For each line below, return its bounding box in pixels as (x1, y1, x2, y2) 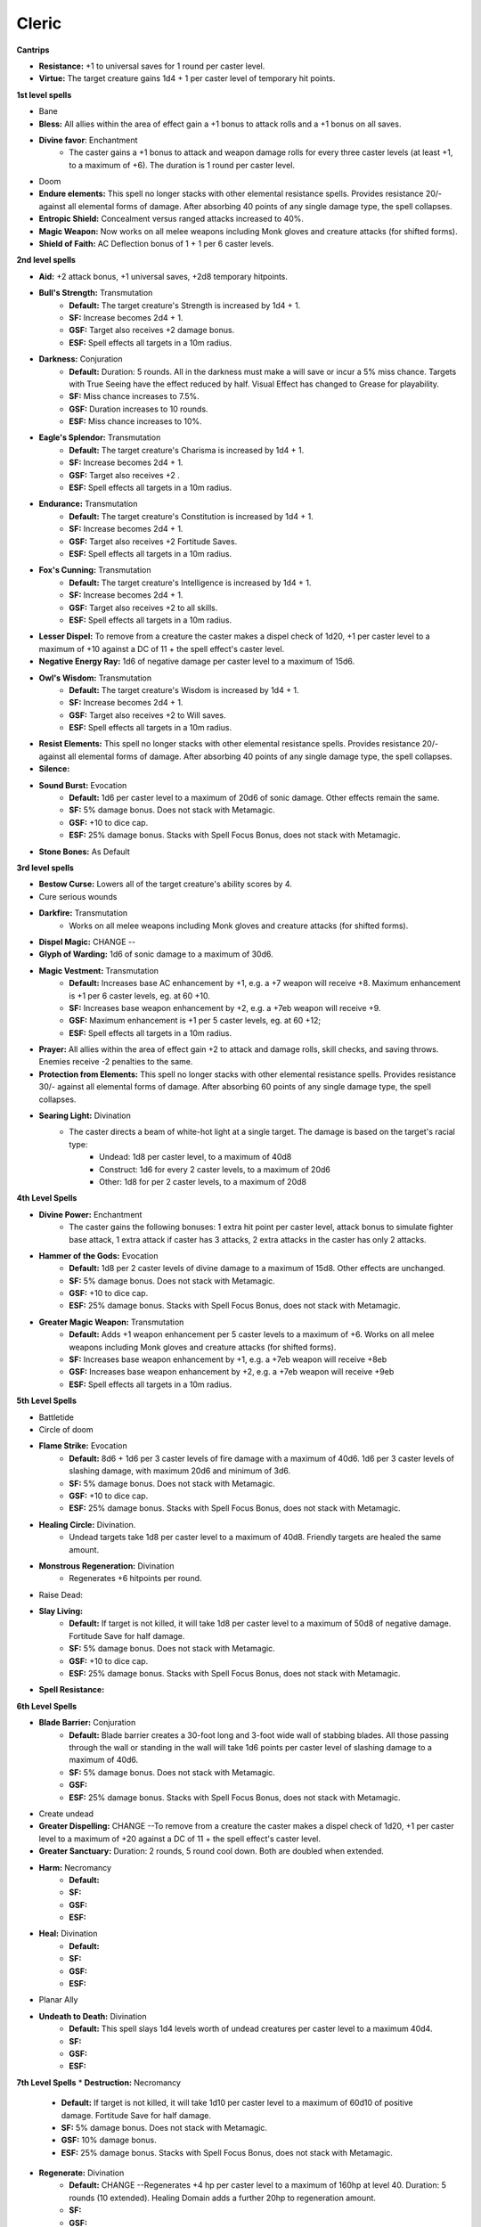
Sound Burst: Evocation (38, 779, 127, 790)
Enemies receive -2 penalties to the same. (38, 1056, 193, 1067)
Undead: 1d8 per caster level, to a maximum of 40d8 (99, 1152, 292, 1162)
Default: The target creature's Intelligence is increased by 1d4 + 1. (69, 577, 312, 588)
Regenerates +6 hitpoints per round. (69, 1573, 202, 1584)
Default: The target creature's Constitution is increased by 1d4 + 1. (69, 510, 314, 521)
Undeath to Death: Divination (38, 2011, 147, 2021)
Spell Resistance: (38, 1685, 105, 1695)
